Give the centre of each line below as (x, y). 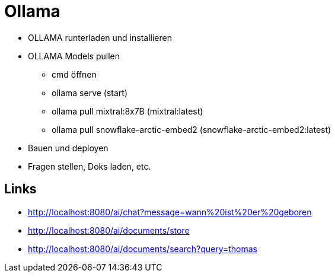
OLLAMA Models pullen (74, 56)
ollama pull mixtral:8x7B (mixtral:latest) (127, 111)
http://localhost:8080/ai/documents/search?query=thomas (143, 249)
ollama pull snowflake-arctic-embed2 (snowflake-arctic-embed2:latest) (192, 129)
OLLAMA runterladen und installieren (100, 37)
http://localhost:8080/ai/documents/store (109, 230)
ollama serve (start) (90, 93)
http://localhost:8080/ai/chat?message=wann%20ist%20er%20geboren (170, 212)
